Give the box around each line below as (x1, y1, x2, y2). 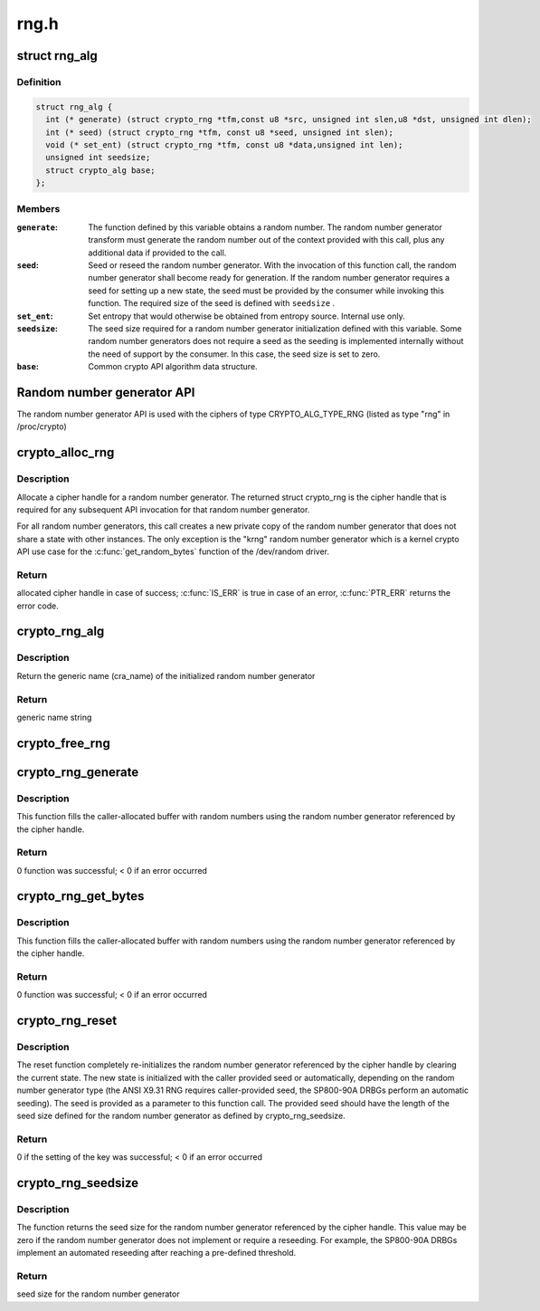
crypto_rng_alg (16, 624, 105, 639)
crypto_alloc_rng (16, 445, 115, 461)
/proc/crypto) (16, 421, 67, 432)
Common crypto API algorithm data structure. (88, 361, 258, 372)
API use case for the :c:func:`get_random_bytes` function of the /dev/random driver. (16, 546, 330, 557)
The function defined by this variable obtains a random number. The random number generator (88, 222, 442, 233)
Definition (16, 75, 62, 88)
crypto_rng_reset (16, 1013, 118, 1029)
